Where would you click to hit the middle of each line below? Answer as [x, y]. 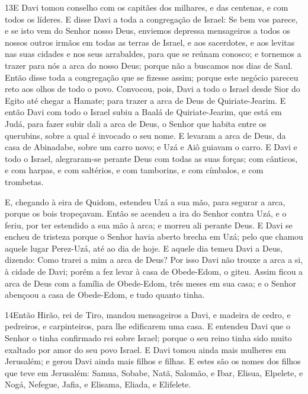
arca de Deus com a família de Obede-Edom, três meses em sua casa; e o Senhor [151, 283]
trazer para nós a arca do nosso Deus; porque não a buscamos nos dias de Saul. [149, 65]
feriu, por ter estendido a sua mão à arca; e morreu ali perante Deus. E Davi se [149, 225]
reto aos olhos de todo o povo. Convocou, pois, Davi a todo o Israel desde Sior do [153, 89]
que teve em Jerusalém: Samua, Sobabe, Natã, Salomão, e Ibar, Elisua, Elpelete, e [154, 372]
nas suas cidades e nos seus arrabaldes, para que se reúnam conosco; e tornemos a [153, 54]
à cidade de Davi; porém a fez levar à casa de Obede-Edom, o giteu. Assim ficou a [154, 271]
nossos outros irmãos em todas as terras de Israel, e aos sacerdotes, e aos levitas [150, 42]
